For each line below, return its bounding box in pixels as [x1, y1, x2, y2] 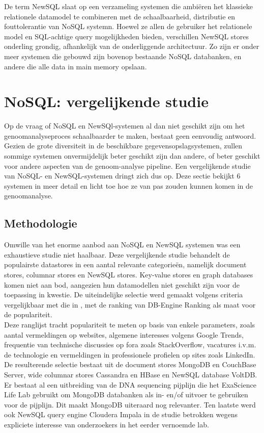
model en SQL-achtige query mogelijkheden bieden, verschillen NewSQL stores [4, 31, 249, 41]
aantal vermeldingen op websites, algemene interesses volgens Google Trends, [4, 329, 244, 340]
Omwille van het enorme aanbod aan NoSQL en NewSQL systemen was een [4, 239, 241, 250]
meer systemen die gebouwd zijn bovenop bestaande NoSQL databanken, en [4, 50, 242, 61]
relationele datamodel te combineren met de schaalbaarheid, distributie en [4, 11, 236, 21]
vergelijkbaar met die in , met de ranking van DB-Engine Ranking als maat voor [4, 299, 256, 310]
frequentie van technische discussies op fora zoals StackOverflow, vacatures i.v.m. [4, 339, 256, 350]
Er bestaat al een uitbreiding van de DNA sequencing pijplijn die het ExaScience [4, 379, 256, 390]
